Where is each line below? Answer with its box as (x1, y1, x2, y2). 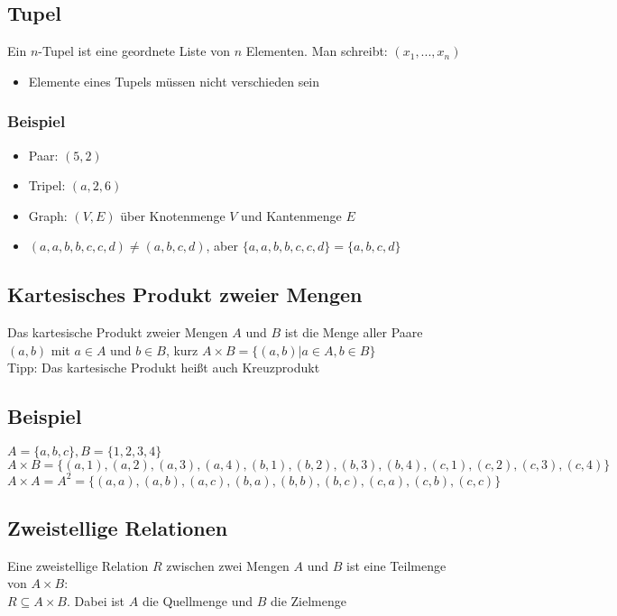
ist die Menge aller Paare (284, 323, 423, 342)
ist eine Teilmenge (346, 556, 447, 575)
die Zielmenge (270, 592, 346, 611)
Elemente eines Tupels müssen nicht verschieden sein (28, 71, 320, 90)
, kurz (165, 340, 198, 359)
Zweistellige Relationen (7, 514, 228, 542)
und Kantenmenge (241, 206, 342, 225)
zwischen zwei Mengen (166, 556, 290, 575)
